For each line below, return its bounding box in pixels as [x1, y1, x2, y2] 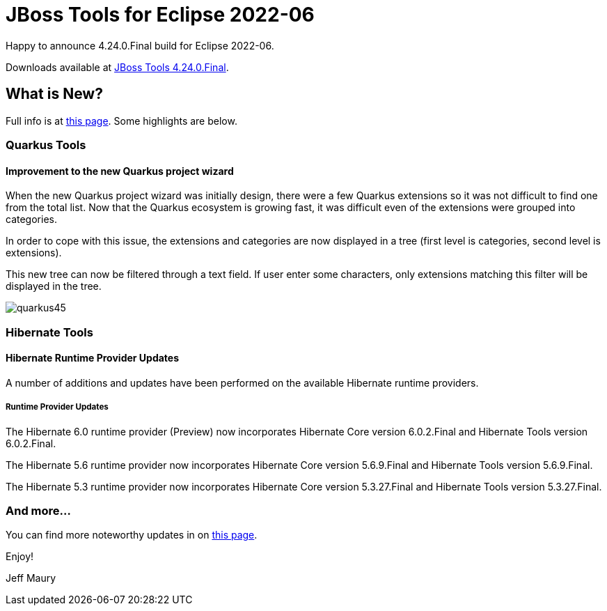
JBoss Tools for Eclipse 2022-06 [6, 3, 315, 26]
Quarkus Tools [6, 137, 86, 152]
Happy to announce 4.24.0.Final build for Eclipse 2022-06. [6, 39, 274, 52]
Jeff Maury [6, 572, 56, 585]
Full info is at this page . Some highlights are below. [6, 114, 237, 127]
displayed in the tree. [6, 280, 102, 293]
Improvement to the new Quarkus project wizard [6, 164, 234, 177]
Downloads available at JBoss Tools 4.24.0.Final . [6, 61, 229, 73]
